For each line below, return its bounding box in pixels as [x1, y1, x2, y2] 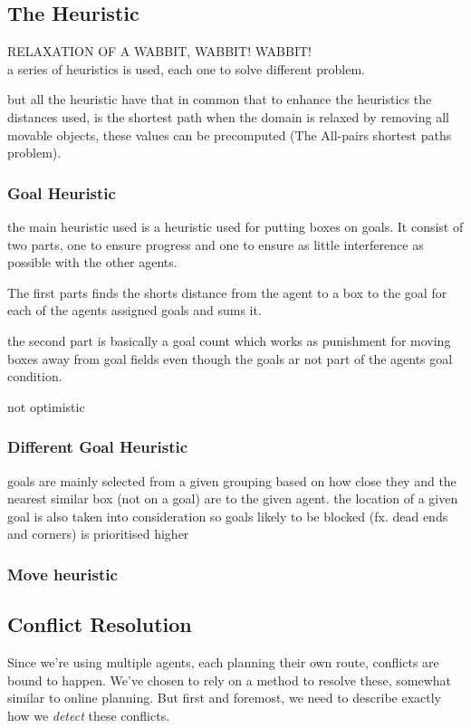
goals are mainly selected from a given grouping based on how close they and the [7, 471, 457, 490]
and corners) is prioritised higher [7, 524, 189, 543]
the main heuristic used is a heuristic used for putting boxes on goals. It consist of [7, 216, 464, 235]
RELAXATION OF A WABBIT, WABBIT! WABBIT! [7, 42, 312, 61]
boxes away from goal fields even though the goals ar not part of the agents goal [7, 349, 453, 368]
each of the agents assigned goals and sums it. [7, 301, 262, 320]
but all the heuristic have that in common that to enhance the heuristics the [7, 90, 432, 109]
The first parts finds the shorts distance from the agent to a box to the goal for [7, 283, 447, 302]
